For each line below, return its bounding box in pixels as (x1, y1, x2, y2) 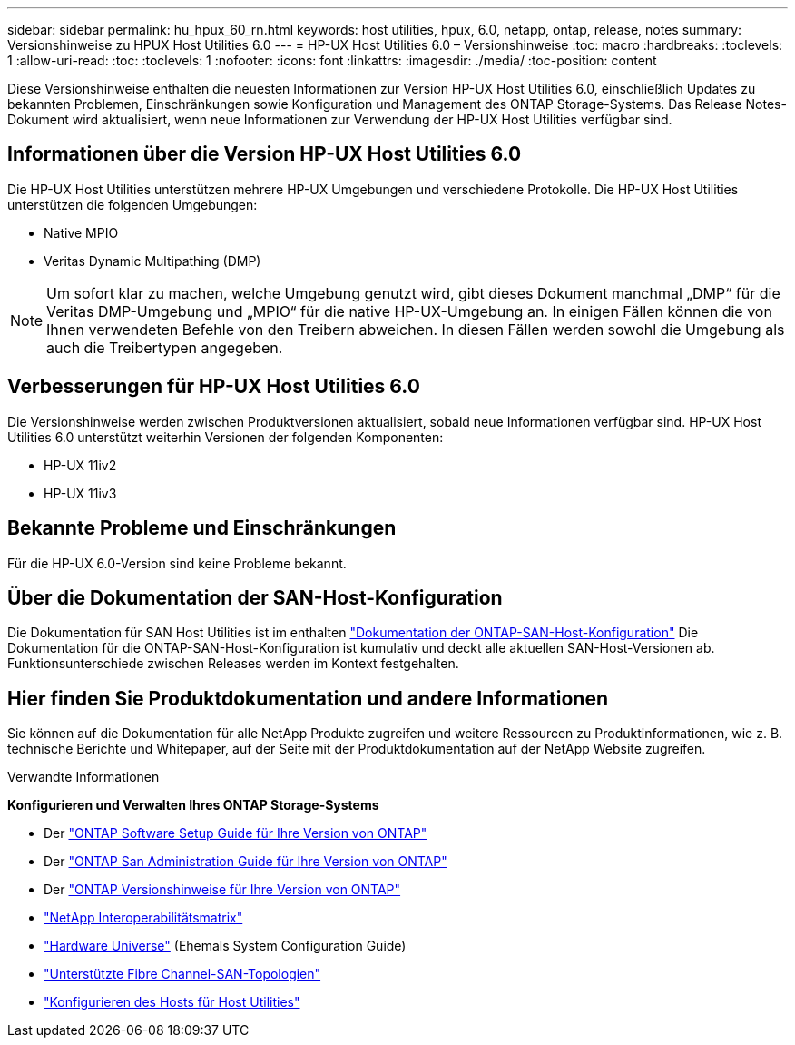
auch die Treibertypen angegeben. (46, 338, 283, 357)
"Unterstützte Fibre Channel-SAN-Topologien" (44, 966, 321, 982)
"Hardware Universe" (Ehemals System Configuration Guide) (44, 938, 407, 954)
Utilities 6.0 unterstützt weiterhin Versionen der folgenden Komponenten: (7, 429, 444, 445)
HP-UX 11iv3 (44, 485, 117, 501)
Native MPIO (44, 224, 119, 241)
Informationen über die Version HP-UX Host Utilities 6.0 (7, 143, 522, 166)
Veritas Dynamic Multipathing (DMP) (44, 252, 261, 269)
